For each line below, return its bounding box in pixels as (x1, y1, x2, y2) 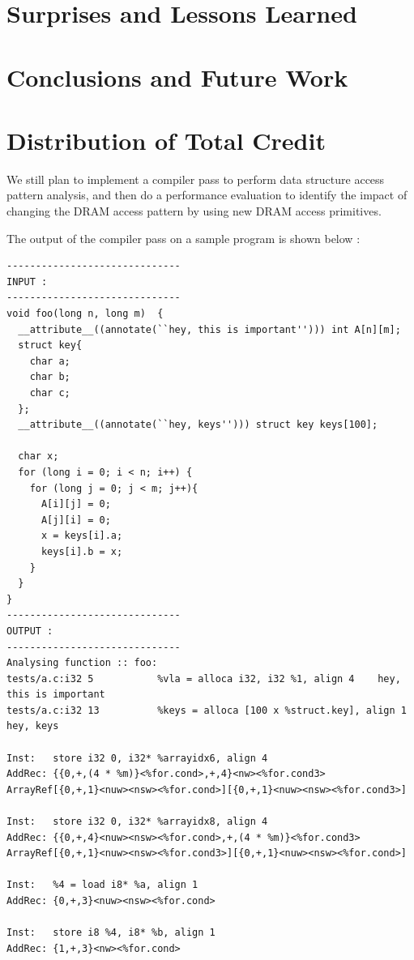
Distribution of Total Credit (6, 123, 326, 156)
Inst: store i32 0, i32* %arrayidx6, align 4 (6, 752, 268, 764)
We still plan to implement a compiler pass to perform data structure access (6, 170, 385, 187)
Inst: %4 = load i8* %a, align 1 (6, 879, 198, 891)
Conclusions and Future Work (6, 60, 348, 93)
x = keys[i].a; (41, 530, 123, 542)
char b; (29, 371, 70, 383)
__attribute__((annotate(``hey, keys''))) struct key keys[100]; (18, 419, 378, 431)
